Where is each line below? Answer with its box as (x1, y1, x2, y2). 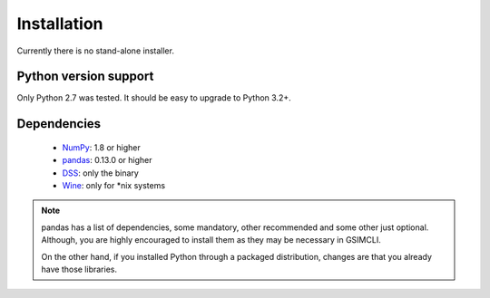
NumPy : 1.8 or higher (62, 141, 141, 153)
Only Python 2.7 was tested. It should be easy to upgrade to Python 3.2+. (16, 92, 291, 103)
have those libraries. (41, 264, 118, 274)
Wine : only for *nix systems (62, 180, 166, 191)
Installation (16, 14, 103, 34)
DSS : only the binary (62, 168, 140, 178)
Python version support (16, 69, 154, 84)
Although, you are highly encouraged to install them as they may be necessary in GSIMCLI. (41, 235, 381, 245)
